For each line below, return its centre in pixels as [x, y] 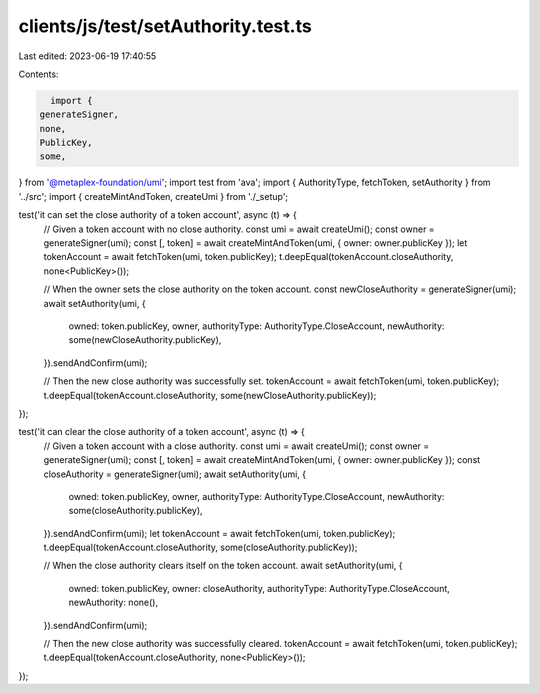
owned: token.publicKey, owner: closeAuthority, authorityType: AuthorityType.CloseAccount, [259, 588]
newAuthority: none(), [113, 602]
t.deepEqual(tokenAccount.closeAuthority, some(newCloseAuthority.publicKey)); [210, 395]
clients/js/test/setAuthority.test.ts [165, 26]
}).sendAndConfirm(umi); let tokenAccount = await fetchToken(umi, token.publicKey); [219, 533]
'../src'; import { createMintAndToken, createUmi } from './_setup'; [153, 196]
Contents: [38, 74]
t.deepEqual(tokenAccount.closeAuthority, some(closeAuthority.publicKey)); [200, 547]
